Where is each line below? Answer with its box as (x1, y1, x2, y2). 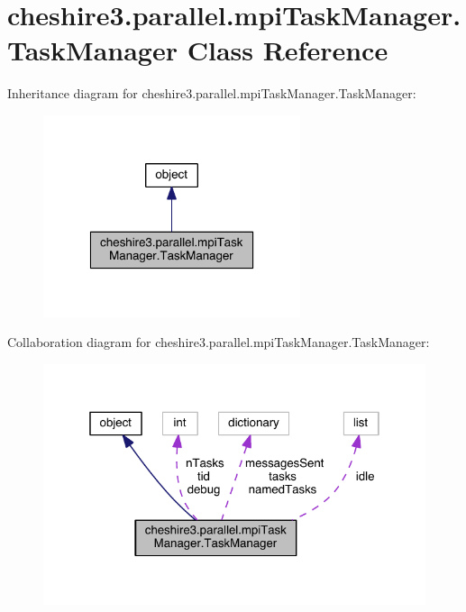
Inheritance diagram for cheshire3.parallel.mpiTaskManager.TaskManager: (7, 84, 416, 103)
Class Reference (187, 32, 388, 69)
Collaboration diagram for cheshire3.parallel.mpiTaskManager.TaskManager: (7, 333, 430, 352)
